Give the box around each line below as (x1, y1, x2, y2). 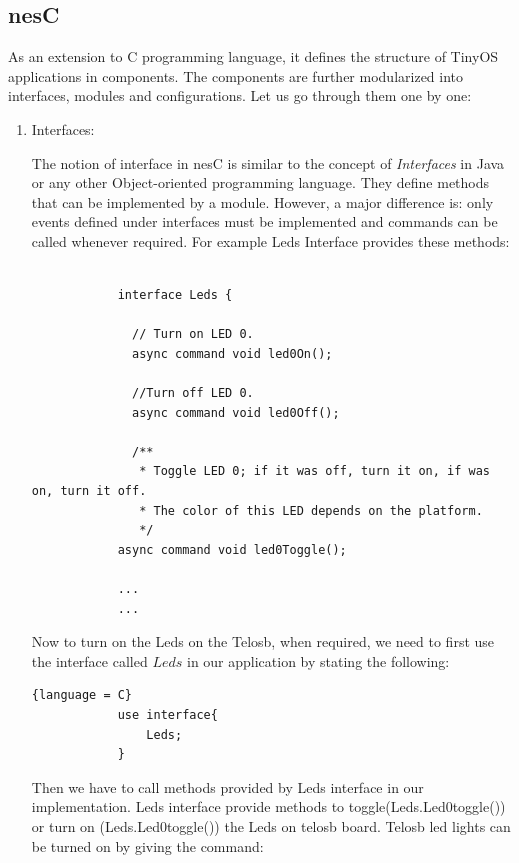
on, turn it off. (31, 484, 147, 499)
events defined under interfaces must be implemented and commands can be (31, 211, 498, 232)
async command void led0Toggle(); (117, 542, 347, 557)
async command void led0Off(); (132, 405, 340, 420)
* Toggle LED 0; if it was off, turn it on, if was (139, 464, 490, 479)
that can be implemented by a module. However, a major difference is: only (31, 191, 494, 212)
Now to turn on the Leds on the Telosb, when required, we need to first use (31, 631, 495, 652)
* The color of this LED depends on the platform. (139, 503, 483, 518)
